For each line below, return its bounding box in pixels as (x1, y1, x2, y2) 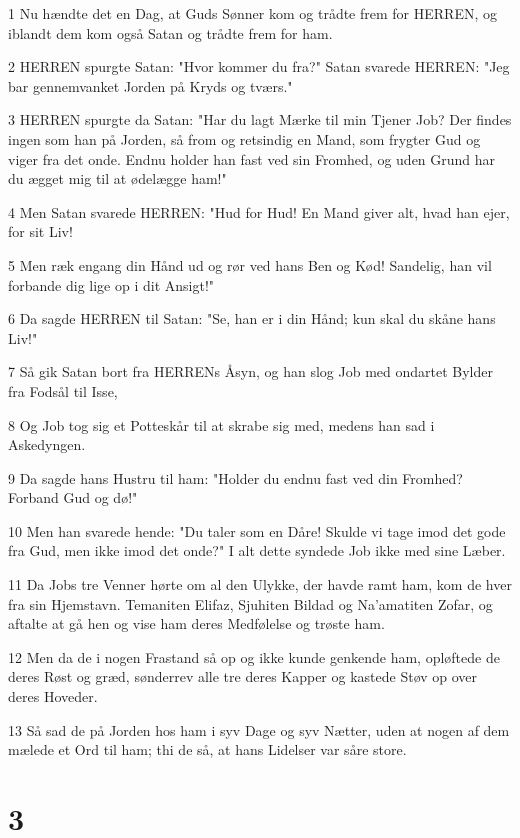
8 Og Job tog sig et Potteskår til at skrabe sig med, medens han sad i (8, 414, 435, 435)
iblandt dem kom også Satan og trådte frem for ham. (8, 22, 333, 43)
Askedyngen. (8, 434, 86, 455)
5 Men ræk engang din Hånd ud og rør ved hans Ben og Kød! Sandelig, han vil (8, 254, 492, 275)
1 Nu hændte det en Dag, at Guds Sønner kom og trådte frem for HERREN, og (8, 3, 497, 23)
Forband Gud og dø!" (8, 487, 138, 508)
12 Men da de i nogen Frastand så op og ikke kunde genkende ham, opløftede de (8, 646, 500, 667)
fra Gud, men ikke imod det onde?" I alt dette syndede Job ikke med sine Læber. (8, 540, 506, 561)
